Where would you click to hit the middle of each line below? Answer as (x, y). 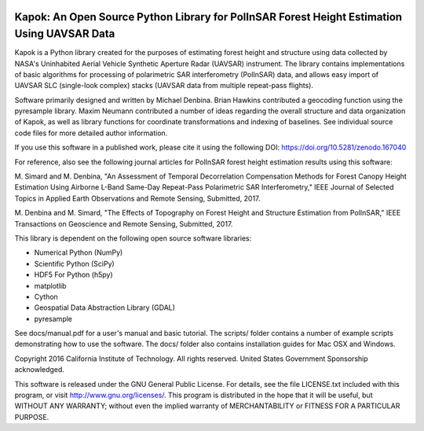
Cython (46, 297)
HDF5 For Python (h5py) (73, 274)
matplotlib (50, 285)
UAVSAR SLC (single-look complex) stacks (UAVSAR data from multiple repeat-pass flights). (164, 86)
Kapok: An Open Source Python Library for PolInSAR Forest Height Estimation (208, 17)
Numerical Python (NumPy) (79, 252)
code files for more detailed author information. (91, 133)
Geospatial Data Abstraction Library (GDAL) (105, 308)
